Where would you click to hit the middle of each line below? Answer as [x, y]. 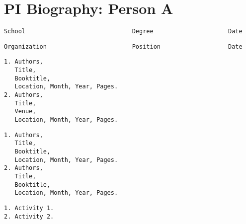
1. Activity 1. [29, 208]
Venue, [25, 112]
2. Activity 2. [29, 216]
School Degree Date [123, 32]
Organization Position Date [123, 46]
